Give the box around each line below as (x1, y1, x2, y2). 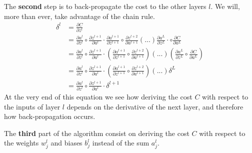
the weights (4, 137, 39, 148)
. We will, (210, 1, 240, 11)
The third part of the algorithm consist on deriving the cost (4, 127, 189, 138)
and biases (50, 137, 82, 148)
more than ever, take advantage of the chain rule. (4, 10, 155, 21)
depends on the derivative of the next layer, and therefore (66, 101, 243, 111)
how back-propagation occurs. (4, 111, 95, 121)
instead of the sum (92, 137, 149, 148)
